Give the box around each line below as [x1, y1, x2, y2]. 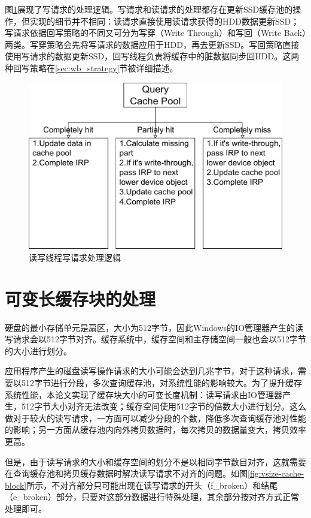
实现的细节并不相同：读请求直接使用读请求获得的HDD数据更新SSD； [29, 14, 300, 27]
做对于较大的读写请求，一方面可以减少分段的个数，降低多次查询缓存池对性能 [5, 411, 306, 424]
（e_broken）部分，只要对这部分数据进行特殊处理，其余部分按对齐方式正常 [5, 490, 299, 503]
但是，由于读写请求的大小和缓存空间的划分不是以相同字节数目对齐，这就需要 [5, 455, 306, 468]
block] [5, 478, 27, 491]
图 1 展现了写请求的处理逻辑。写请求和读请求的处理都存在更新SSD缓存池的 [5, 3, 293, 15]
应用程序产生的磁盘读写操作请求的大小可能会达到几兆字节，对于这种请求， [5, 365, 298, 377]
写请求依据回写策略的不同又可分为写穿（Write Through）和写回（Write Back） [5, 26, 306, 39]
